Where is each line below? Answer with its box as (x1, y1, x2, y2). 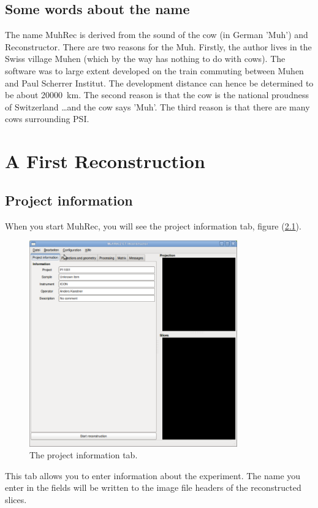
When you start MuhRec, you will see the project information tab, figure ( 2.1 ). (5, 219, 301, 232)
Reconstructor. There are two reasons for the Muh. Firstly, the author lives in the (5, 40, 312, 53)
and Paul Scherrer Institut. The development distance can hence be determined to (5, 76, 314, 89)
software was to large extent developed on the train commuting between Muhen (5, 64, 304, 77)
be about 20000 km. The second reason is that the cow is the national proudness (5, 88, 309, 101)
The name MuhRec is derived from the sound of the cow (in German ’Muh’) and (5, 28, 308, 41)
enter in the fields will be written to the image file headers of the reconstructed (5, 481, 301, 494)
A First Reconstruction (5, 148, 205, 174)
